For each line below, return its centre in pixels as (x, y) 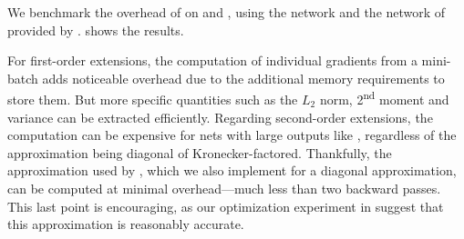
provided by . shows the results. (96, 30)
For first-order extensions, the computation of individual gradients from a (212, 60)
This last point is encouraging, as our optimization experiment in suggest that (226, 206)
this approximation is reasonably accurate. (126, 224)
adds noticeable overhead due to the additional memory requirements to (243, 78)
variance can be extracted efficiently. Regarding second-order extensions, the (220, 117)
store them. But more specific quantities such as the (153, 100)
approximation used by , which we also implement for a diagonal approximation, (232, 170)
